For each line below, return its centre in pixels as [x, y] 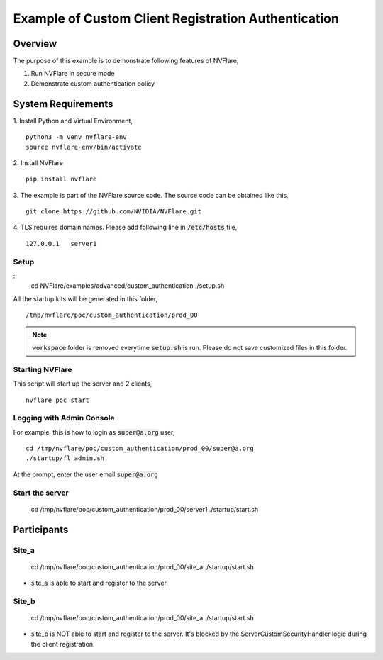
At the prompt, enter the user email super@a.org [86, 474]
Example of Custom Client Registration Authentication [176, 18]
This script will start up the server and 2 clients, [83, 384]
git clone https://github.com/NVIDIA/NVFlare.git [114, 212]
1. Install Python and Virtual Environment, [73, 121]
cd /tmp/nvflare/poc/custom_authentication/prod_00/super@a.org [140, 449]
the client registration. [63, 644]
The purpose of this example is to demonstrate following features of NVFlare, [126, 61]
